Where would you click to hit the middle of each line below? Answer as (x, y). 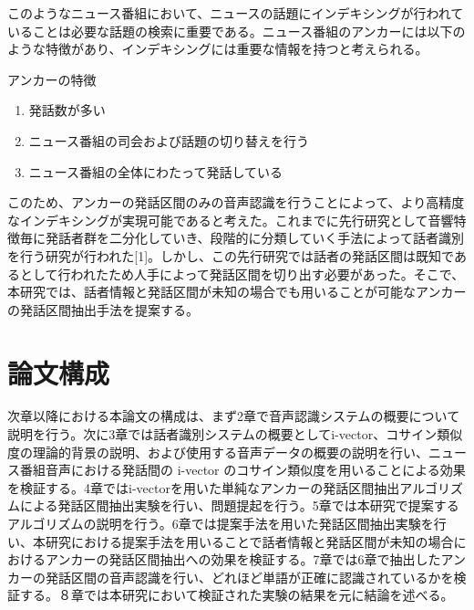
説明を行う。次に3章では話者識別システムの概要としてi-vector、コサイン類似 (235, 434)
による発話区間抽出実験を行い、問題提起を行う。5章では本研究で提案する (239, 505)
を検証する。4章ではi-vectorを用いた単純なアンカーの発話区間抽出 (204, 487)
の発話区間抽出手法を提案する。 (103, 309)
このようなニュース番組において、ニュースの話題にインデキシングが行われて (236, 13)
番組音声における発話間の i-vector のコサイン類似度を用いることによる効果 (242, 470)
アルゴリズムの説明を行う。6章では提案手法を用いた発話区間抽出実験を (221, 523)
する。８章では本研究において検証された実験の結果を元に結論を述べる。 (237, 595)
